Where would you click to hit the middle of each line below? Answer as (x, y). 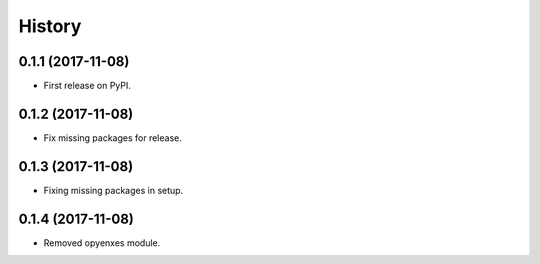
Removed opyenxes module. (102, 242)
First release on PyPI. (87, 86)
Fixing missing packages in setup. (113, 190)
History (50, 26)
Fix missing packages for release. (112, 137)
